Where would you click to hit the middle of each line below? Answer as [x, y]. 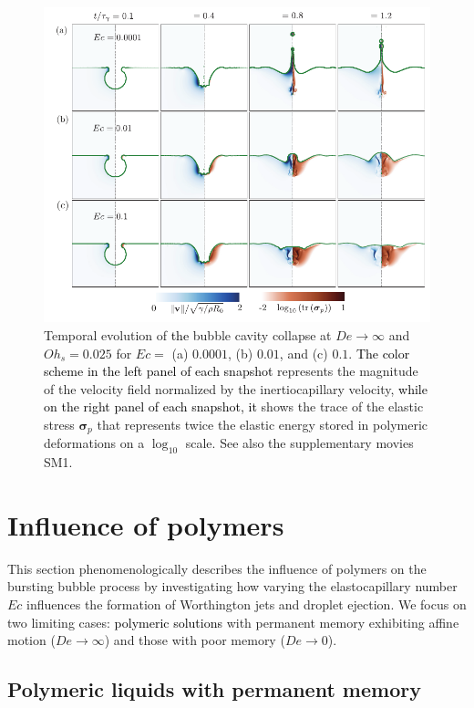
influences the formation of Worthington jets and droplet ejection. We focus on [247, 604]
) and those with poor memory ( [195, 640]
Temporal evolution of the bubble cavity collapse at [188, 334]
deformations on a [94, 443]
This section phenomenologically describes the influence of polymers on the [217, 568]
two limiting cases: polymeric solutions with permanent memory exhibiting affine [233, 622]
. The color [379, 353]
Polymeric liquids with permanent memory [214, 689]
